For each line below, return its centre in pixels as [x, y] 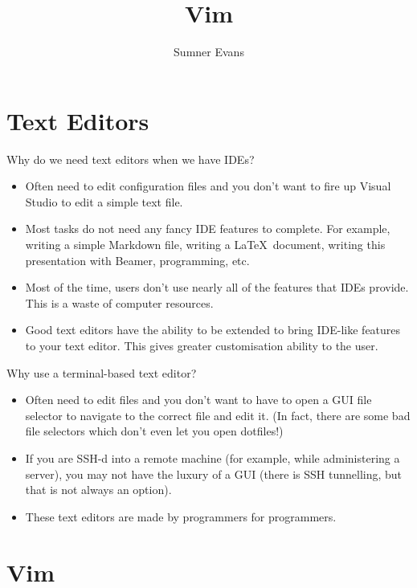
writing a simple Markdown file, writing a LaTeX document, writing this [205, 245]
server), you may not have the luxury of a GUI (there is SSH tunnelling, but [214, 474]
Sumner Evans [209, 52]
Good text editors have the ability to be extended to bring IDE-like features [213, 330]
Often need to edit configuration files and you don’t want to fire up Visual [208, 186]
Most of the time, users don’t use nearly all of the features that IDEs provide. [217, 287]
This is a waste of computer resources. [119, 302]
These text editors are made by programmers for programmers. [181, 516]
